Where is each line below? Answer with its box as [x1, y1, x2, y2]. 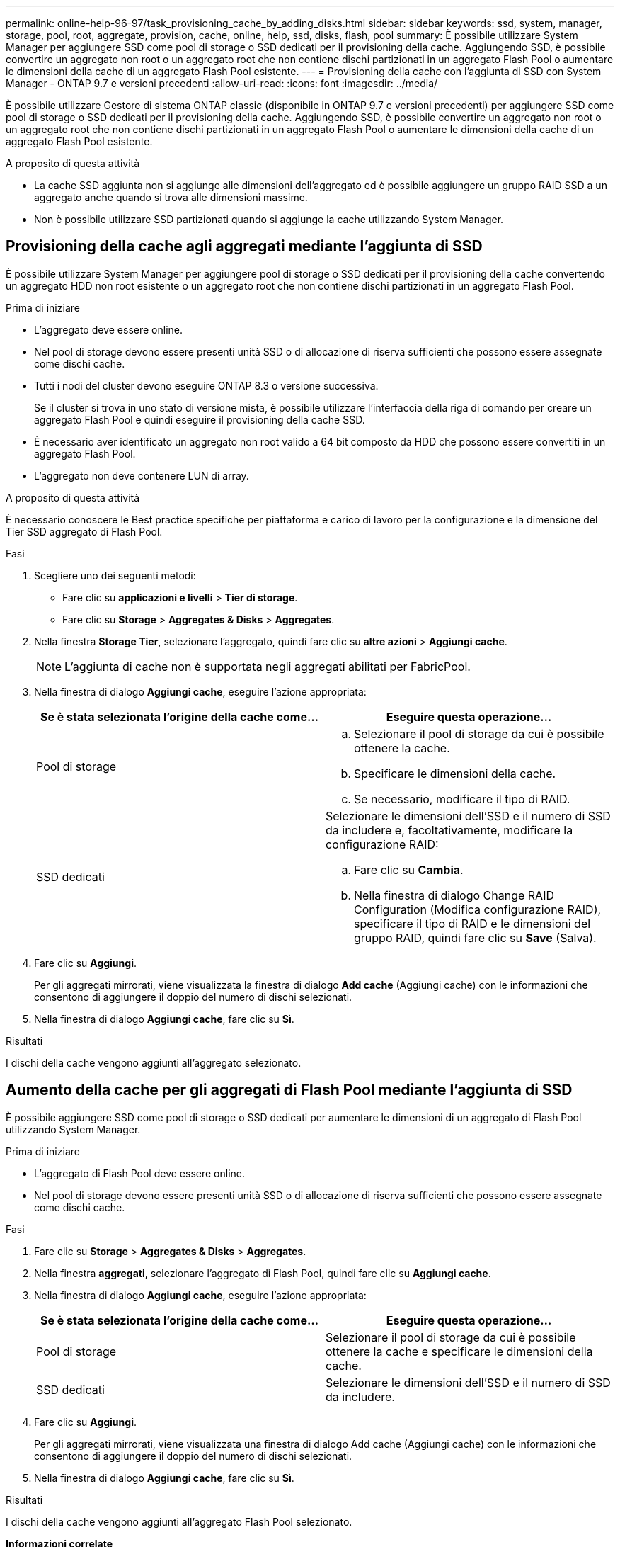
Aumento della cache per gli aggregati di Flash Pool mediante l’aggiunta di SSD [6, 1081, 573, 1099]
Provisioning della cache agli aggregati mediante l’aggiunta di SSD [6, 237, 483, 256]
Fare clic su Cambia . [354, 862, 464, 877]
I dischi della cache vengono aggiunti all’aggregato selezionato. [6, 1056, 302, 1069]
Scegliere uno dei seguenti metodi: [34, 569, 196, 582]
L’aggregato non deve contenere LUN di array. [34, 469, 249, 482]
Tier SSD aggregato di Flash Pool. [6, 525, 163, 538]
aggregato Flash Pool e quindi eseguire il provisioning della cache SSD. [34, 413, 365, 426]
